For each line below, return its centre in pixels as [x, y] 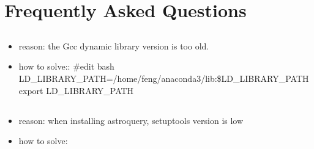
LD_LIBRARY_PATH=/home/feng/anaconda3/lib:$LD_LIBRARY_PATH [164, 78]
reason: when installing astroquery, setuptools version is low [131, 120]
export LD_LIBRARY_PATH [76, 90]
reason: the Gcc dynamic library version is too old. [114, 45]
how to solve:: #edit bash [66, 66]
